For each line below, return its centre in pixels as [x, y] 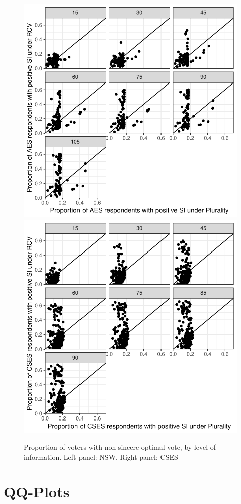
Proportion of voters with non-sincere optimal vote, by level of [120, 447]
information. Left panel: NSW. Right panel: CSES [101, 456]
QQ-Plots [37, 491]
